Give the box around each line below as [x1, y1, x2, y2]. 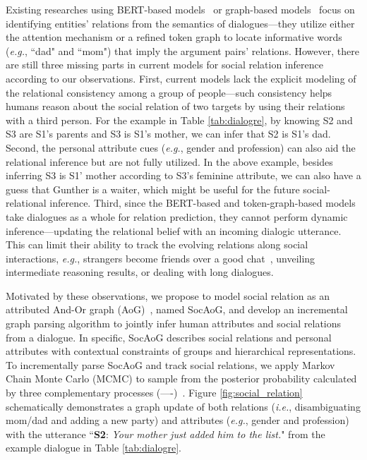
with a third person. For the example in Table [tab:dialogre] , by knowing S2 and [6, 112, 353, 127]
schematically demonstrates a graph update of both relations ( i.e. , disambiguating [6, 399, 361, 413]
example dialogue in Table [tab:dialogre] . [6, 440, 181, 455]
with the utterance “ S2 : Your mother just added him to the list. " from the [6, 426, 325, 441]
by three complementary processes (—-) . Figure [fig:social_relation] [6, 385, 303, 400]
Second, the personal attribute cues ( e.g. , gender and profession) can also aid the [6, 140, 356, 155]
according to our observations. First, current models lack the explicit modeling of [6, 71, 356, 85]
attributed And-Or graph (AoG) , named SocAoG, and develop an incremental [6, 302, 348, 317]
